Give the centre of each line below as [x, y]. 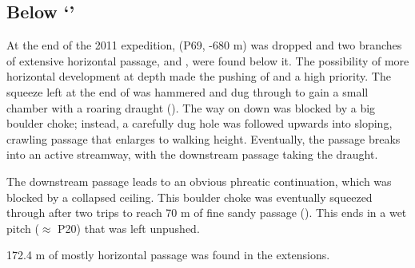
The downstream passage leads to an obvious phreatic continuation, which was [199, 181]
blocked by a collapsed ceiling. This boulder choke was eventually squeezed [190, 197]
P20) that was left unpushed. [129, 228]
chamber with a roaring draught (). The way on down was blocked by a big [191, 107]
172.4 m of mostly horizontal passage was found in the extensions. [168, 255]
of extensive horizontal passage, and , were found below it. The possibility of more [208, 60]
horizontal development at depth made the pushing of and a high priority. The [199, 76]
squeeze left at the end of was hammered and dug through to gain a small [188, 91]
